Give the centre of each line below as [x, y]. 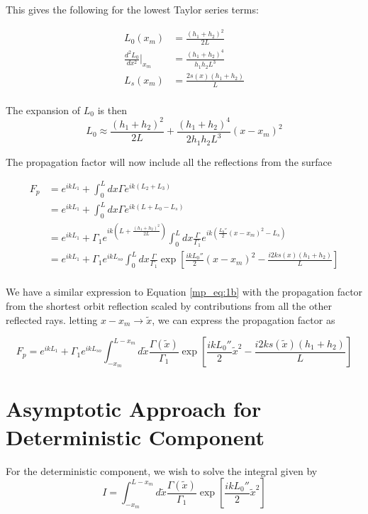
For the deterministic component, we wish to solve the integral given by [162, 470]
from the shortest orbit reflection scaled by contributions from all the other [169, 305]
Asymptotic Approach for [134, 409]
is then [112, 110]
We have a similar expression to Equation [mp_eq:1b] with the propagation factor [184, 292]
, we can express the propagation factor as [244, 319]
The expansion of [43, 110]
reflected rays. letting [52, 319]
